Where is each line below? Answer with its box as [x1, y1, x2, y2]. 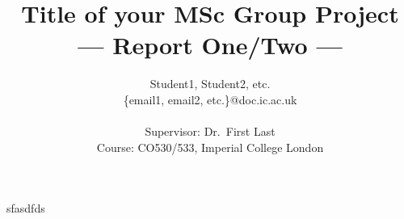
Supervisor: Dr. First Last [145, 123, 276, 140]
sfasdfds [6, 200, 45, 217]
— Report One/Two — [78, 28, 343, 61]
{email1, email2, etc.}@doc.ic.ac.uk [123, 91, 297, 107]
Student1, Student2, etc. [149, 75, 271, 92]
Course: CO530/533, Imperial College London [96, 138, 324, 155]
